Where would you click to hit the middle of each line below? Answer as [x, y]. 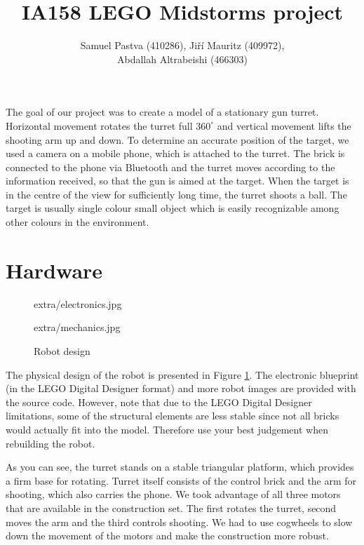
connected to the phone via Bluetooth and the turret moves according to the [170, 167]
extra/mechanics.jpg [77, 327]
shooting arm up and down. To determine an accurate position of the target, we [177, 139]
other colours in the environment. [77, 222]
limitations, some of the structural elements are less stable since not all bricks [173, 416]
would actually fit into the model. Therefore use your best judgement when [167, 429]
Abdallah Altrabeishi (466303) [182, 59]
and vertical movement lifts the [284, 125]
